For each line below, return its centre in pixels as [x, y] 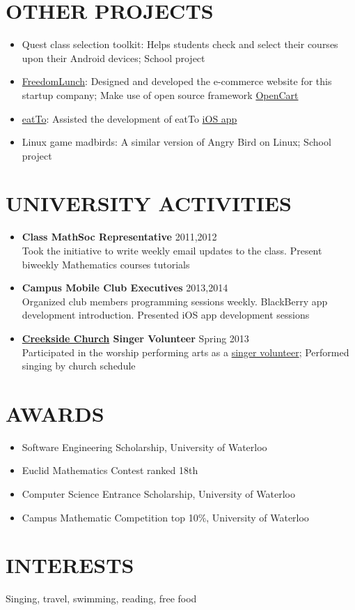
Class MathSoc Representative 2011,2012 [119, 237]
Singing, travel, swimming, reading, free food [101, 598]
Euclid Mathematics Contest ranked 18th [110, 470]
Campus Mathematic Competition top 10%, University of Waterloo [165, 517]
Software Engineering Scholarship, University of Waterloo [144, 447]
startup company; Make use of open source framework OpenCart [160, 94]
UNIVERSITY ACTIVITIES [149, 203]
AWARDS [55, 413]
